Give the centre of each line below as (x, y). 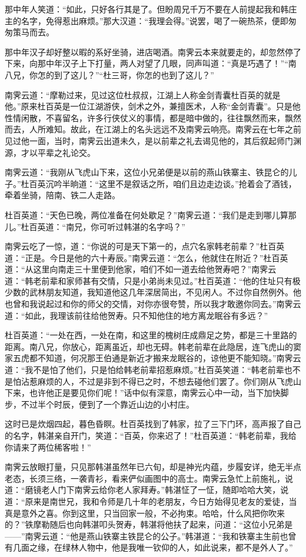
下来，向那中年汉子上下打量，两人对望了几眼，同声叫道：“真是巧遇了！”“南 (151, 63)
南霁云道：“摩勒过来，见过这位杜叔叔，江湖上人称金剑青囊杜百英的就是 (143, 94)
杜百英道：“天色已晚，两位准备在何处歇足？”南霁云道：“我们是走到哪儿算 (147, 214)
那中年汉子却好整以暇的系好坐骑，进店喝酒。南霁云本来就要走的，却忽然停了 (153, 51)
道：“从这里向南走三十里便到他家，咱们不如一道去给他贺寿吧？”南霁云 (141, 269)
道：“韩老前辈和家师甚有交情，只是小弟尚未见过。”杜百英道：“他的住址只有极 (153, 280)
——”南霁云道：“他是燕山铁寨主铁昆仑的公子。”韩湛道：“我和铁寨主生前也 (147, 536)
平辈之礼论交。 (66, 152)
